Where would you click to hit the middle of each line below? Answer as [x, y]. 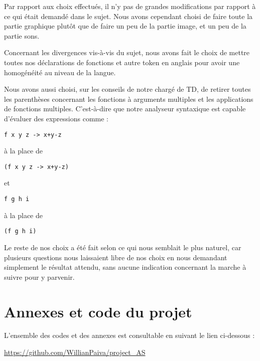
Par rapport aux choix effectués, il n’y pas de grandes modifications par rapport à [130, 6]
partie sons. [22, 35]
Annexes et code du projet [98, 311]
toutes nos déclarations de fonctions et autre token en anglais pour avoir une [122, 62]
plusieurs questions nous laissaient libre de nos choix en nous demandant [116, 257]
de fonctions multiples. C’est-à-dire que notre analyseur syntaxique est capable [125, 109]
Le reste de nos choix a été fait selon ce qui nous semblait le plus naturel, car [123, 247]
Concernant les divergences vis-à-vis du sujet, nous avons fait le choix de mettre [127, 52]
